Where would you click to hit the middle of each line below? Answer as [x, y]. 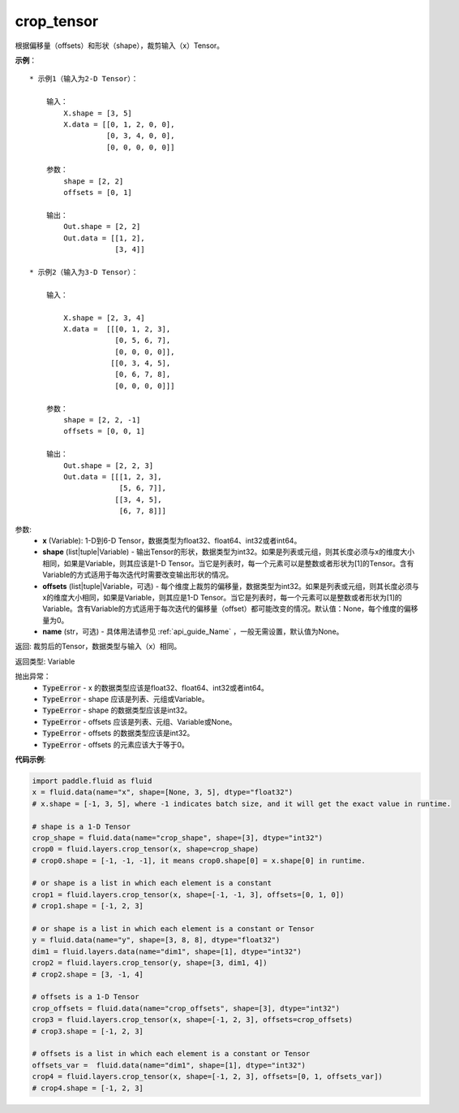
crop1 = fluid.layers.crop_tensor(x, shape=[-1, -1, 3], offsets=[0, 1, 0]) [188, 894]
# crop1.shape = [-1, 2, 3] [88, 906]
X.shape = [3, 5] [98, 113]
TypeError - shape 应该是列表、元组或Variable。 [126, 699]
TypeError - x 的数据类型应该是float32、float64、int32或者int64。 [156, 687]
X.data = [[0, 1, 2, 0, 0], [119, 124]
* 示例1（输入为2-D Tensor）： [84, 79]
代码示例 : [30, 759]
